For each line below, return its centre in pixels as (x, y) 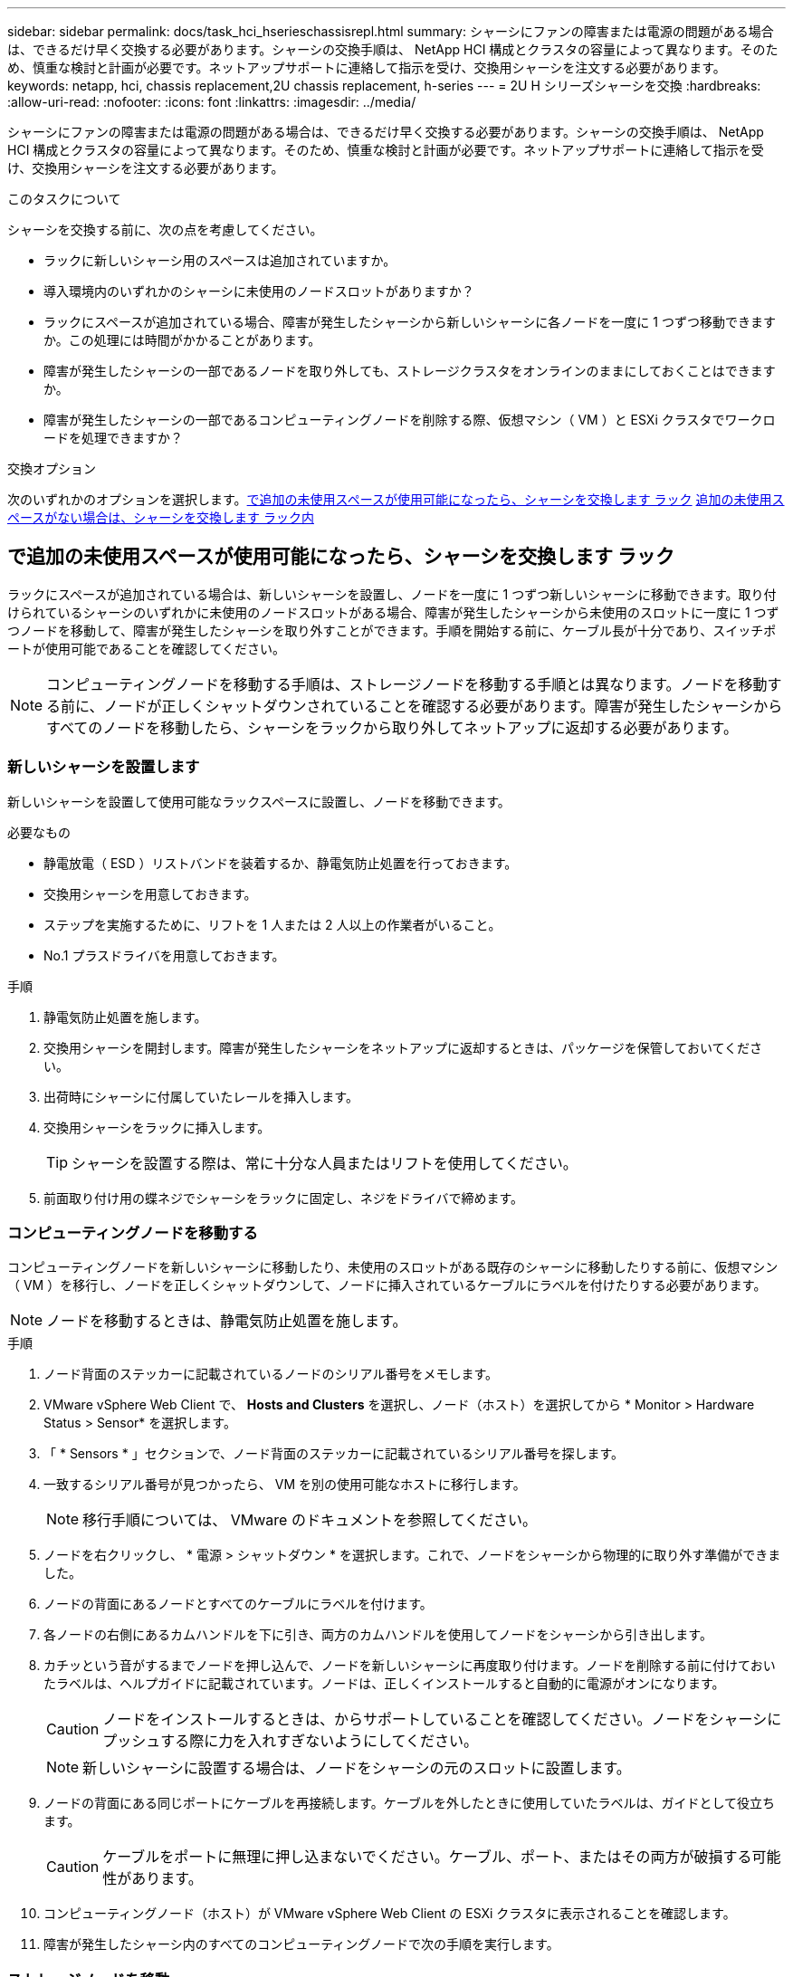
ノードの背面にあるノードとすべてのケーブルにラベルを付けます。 (238, 1604)
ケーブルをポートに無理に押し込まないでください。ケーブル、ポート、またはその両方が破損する (427, 1857)
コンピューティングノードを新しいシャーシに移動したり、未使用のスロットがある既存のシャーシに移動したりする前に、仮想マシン (393, 1267)
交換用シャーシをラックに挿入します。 (157, 1127)
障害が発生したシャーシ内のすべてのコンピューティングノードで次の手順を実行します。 (301, 1944)
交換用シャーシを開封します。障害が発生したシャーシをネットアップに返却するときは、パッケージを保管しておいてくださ (403, 1047)
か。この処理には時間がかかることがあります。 (182, 340)
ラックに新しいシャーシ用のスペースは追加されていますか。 (220, 260)
